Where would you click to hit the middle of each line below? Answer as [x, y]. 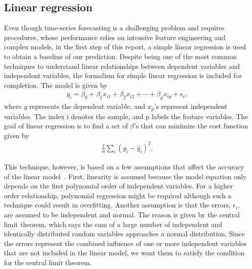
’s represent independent [191, 106]
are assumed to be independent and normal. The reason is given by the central [122, 214]
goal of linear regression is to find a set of [66, 126]
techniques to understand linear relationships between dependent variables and [122, 66]
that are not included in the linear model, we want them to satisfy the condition [124, 253]
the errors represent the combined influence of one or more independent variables [125, 243]
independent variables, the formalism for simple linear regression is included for [123, 75]
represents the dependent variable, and [87, 106]
